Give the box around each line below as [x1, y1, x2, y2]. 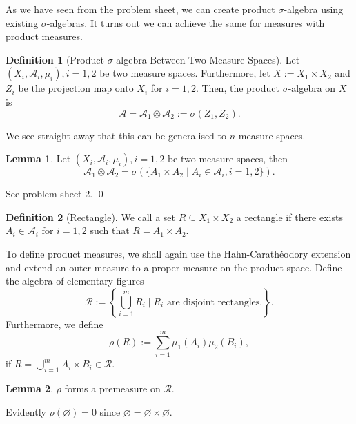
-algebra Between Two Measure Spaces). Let [112, 52, 300, 66]
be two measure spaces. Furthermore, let [99, 66, 270, 80]
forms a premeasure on [64, 381, 161, 396]
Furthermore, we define [6, 316, 103, 331]
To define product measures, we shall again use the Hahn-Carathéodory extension [6, 246, 351, 260]
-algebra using [284, 2, 344, 16]
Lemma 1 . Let [6, 151, 71, 166]
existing [6, 15, 39, 30]
